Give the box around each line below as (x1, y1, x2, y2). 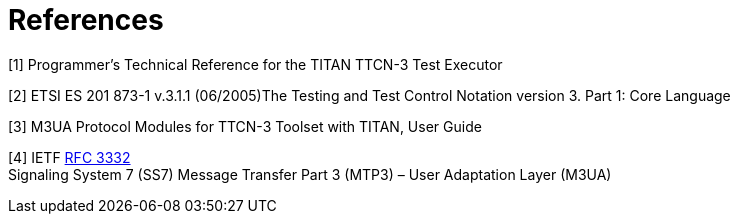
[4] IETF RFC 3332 (8, 148, 131, 166)
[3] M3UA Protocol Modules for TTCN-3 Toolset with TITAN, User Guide (8, 117, 482, 135)
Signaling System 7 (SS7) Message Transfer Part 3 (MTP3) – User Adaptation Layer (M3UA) (8, 165, 612, 183)
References (8, 3, 164, 37)
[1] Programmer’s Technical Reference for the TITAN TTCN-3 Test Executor (8, 55, 503, 73)
